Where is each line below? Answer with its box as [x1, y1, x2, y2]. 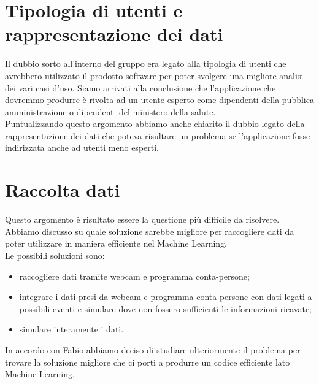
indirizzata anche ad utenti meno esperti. [5, 141, 159, 154]
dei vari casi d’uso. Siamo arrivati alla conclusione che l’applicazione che [5, 81, 276, 94]
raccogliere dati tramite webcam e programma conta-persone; [19, 269, 250, 282]
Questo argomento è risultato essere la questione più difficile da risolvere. [5, 213, 280, 226]
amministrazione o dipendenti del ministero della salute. [5, 105, 216, 118]
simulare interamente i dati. [19, 323, 124, 336]
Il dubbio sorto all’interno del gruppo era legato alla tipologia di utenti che [5, 57, 286, 70]
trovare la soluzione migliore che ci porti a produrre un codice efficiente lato [5, 355, 290, 368]
